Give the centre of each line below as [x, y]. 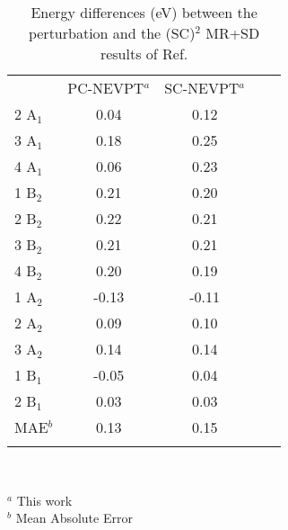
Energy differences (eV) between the [144, 12]
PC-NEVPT [106, 88]
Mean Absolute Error [74, 518]
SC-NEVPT [202, 88]
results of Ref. [144, 54]
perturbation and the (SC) [112, 33]
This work [44, 500]
